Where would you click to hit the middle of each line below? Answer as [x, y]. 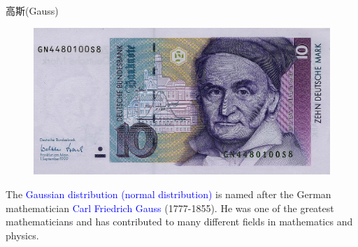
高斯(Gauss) [32, 10]
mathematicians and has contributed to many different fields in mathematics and [179, 222]
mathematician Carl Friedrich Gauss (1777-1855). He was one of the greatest [170, 208]
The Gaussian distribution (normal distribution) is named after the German [169, 194]
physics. [22, 235]
